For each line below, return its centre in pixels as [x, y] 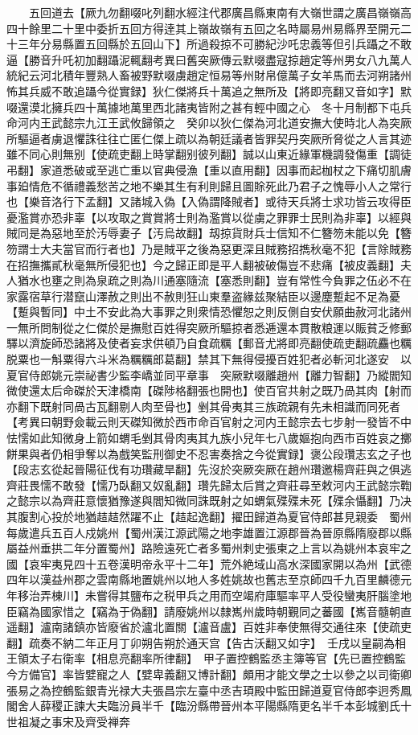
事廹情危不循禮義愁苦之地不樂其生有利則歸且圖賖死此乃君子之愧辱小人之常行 [209, 185]
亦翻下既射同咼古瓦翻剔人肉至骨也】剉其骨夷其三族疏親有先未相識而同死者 [203, 406]
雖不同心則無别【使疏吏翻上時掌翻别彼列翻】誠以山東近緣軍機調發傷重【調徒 [209, 154]
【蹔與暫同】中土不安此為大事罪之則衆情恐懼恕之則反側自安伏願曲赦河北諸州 [209, 312]
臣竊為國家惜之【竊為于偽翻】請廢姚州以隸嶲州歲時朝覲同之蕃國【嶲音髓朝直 [209, 611]
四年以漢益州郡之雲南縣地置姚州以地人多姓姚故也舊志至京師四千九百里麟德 [203, 579]
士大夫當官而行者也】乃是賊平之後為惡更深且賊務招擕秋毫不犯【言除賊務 [220, 248]
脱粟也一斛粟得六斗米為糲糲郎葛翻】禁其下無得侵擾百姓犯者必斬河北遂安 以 [209, 359]
